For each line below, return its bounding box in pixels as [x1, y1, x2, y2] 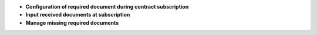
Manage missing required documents [25, 19, 119, 26]
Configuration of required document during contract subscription [25, 3, 189, 10]
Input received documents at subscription [25, 11, 130, 18]
